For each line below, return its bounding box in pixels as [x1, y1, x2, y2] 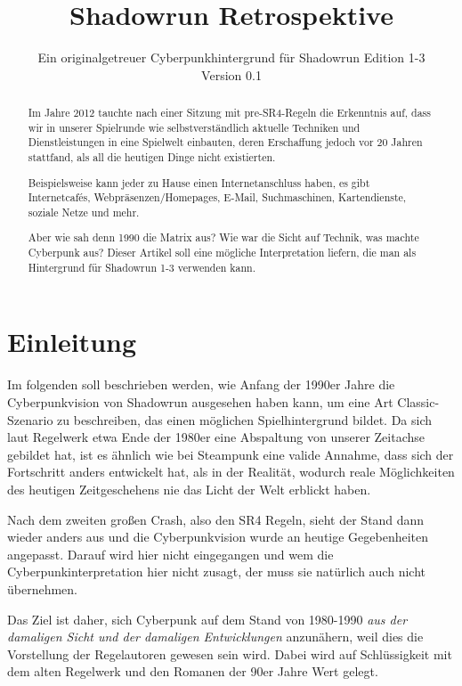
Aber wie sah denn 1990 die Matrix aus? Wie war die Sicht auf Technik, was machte [28, 230, 419, 245]
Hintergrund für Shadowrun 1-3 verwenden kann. [28, 259, 256, 274]
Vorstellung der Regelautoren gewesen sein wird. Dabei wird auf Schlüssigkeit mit [7, 644, 452, 663]
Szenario [7, 410, 53, 429]
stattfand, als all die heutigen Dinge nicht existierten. [28, 150, 276, 165]
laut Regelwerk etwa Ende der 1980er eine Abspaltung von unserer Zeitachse [7, 428, 425, 446]
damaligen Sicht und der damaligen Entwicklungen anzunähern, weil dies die [7, 627, 424, 646]
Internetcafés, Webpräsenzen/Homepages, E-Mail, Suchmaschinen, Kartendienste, [28, 190, 407, 205]
